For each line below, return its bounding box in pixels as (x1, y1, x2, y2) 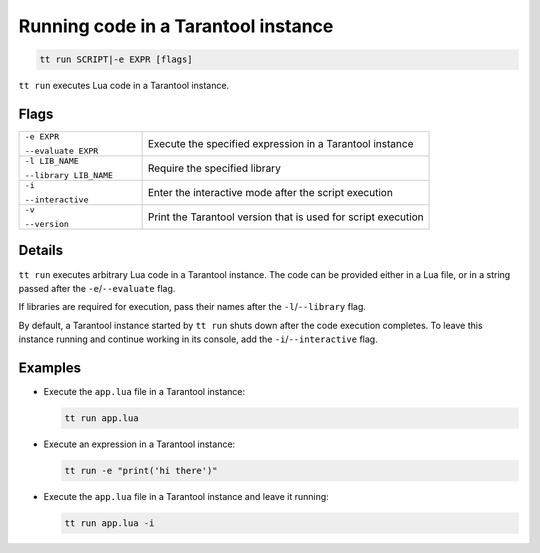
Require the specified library (147, 161, 282, 175)
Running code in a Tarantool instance (18, 15, 334, 37)
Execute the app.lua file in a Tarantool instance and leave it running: (43, 490, 329, 502)
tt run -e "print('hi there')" (64, 465, 219, 476)
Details (18, 242, 64, 259)
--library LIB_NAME (24, 170, 114, 181)
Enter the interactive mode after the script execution (147, 186, 394, 200)
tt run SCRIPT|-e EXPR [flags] (39, 54, 194, 65)
